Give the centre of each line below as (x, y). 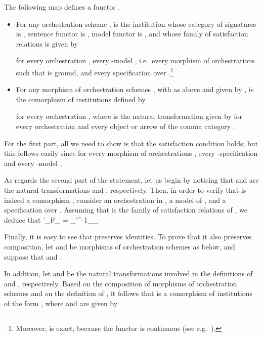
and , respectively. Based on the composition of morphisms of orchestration (121, 283)
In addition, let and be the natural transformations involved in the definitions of (128, 273)
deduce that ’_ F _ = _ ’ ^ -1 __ (51, 219)
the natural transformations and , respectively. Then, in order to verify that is (125, 189)
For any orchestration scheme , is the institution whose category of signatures (136, 24)
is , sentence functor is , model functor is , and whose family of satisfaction (132, 34)
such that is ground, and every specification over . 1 (95, 71)
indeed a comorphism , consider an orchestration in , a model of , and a (115, 200)
